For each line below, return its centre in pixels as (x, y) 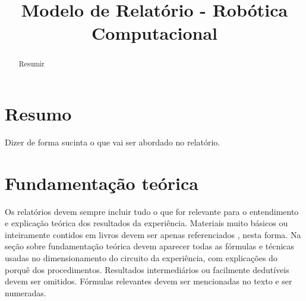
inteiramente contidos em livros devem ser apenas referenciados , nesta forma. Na (153, 234)
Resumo (38, 114)
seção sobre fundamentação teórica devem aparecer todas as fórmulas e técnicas (150, 246)
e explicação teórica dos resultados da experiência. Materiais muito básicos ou (146, 223)
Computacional (154, 33)
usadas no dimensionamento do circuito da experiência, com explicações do (141, 258)
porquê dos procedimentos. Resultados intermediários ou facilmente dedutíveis (147, 269)
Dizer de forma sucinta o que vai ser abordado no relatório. (113, 142)
